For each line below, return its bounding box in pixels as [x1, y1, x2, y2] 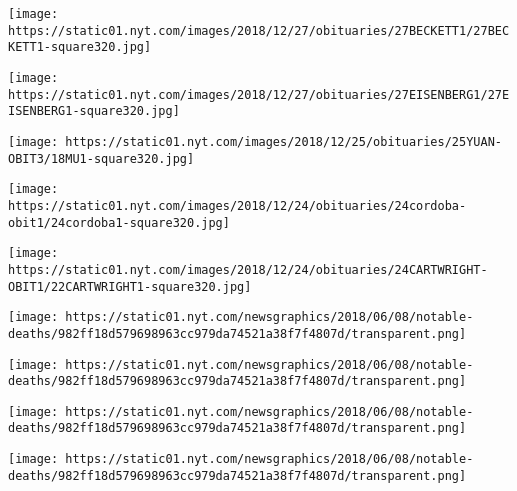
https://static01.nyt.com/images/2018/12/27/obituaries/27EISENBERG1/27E [8, 87, 510, 102]
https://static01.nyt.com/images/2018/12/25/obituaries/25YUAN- [65, 134, 502, 149]
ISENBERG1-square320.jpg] [8, 104, 180, 119]
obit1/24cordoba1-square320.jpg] [8, 215, 230, 230]
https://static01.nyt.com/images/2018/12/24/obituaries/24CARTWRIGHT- [8, 262, 488, 277]
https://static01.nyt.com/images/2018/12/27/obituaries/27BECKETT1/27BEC [8, 23, 510, 38]
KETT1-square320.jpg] [8, 40, 152, 55]
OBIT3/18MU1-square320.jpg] [8, 151, 195, 166]
